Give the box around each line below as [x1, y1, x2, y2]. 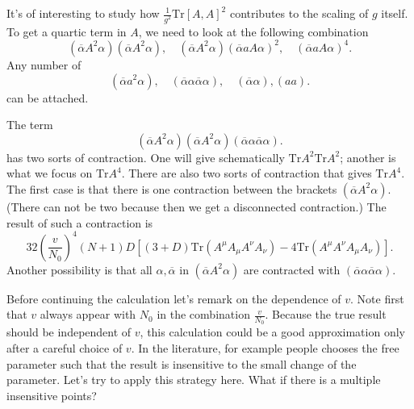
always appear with [40, 306, 136, 323]
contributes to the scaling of [229, 5, 369, 21]
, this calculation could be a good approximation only [140, 323, 405, 340]
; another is [340, 148, 396, 165]
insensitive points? [6, 386, 97, 403]
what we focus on [6, 165, 93, 182]
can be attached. [6, 89, 89, 106]
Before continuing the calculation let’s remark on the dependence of [6, 290, 341, 307]
